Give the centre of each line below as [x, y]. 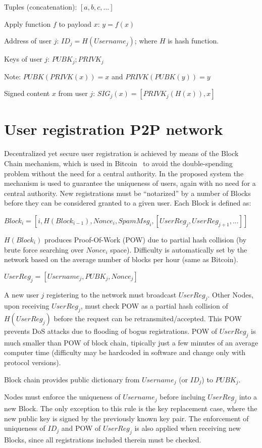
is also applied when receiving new [188, 428]
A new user [21, 294]
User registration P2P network [114, 129]
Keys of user [23, 59]
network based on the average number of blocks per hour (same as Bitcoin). [121, 259]
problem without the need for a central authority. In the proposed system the [124, 173]
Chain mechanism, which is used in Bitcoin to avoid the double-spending [118, 163]
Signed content [27, 93]
